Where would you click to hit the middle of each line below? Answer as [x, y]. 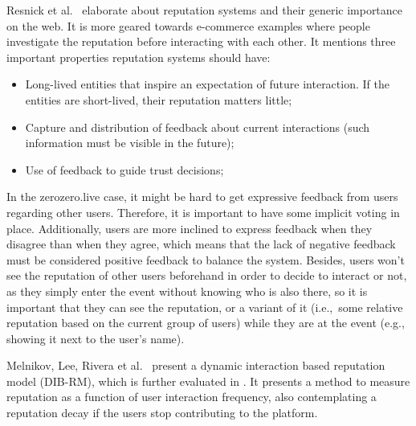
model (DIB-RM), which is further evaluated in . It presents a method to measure [208, 381]
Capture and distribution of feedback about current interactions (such [198, 127]
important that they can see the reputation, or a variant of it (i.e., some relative [205, 307]
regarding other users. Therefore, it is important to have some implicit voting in [203, 212]
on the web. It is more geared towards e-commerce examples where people [188, 25]
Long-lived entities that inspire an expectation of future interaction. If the [207, 84]
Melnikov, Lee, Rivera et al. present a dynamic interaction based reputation [196, 365]
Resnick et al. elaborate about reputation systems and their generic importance [205, 10]
